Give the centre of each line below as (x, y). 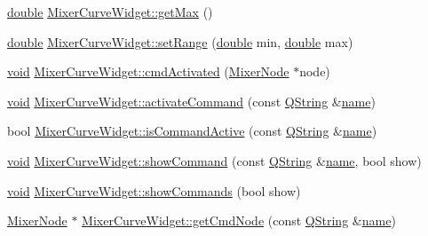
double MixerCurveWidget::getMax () (110, 12)
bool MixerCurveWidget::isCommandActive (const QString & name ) (192, 131)
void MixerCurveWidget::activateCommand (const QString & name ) (191, 101)
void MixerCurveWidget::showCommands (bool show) (154, 190)
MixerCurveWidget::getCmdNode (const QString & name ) (239, 220)
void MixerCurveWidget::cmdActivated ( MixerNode (148, 71)
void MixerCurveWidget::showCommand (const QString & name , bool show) (214, 160)
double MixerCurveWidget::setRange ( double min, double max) (180, 41)
